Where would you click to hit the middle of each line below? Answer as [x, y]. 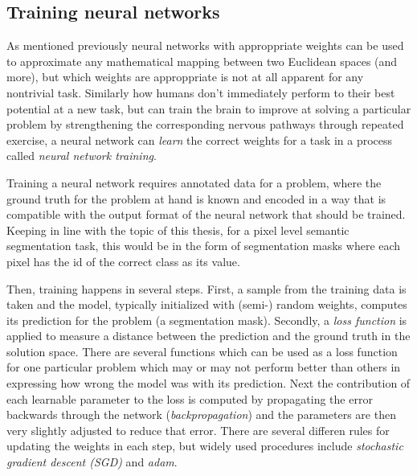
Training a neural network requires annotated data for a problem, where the [194, 182]
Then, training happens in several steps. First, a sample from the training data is [206, 288]
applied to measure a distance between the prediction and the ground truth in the [208, 336]
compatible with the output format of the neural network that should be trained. [206, 214]
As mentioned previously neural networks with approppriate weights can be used [205, 45]
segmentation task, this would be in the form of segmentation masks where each [204, 246]
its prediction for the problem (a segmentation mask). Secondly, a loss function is [207, 320]
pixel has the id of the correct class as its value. [123, 261]
